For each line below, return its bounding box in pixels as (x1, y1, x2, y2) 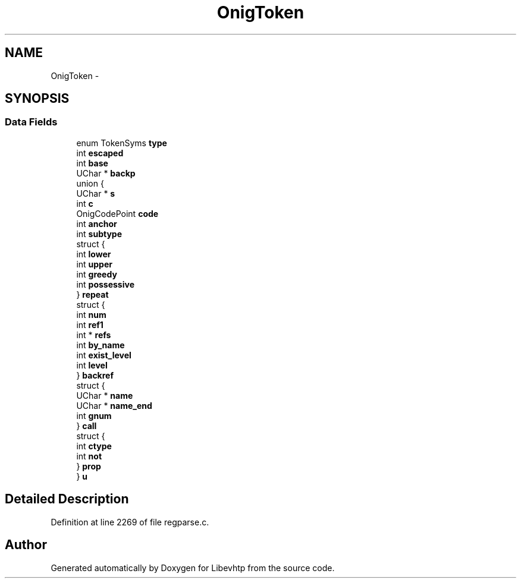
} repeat (76, 289, 109, 300)
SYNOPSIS (5, 91, 70, 106)
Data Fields (5, 116, 58, 128)
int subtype (76, 228, 122, 239)
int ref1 (76, 319, 103, 330)
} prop (76, 461, 101, 471)
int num (76, 309, 106, 320)
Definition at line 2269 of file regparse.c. (51, 516, 209, 527)
